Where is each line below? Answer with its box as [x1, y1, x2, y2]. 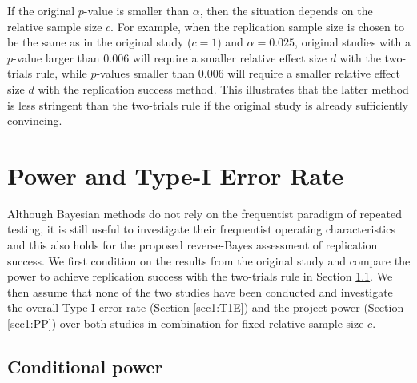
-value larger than [13, 49, 100, 66]
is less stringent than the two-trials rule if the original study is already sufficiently [7, 96, 408, 113]
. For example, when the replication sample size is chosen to [110, 18, 404, 34]
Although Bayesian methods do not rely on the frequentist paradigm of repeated [7, 205, 402, 221]
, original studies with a [295, 34, 411, 50]
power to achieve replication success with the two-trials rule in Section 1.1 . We [7, 268, 393, 285]
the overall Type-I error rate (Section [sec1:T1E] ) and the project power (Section [7, 299, 404, 316]
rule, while [35, 65, 87, 82]
